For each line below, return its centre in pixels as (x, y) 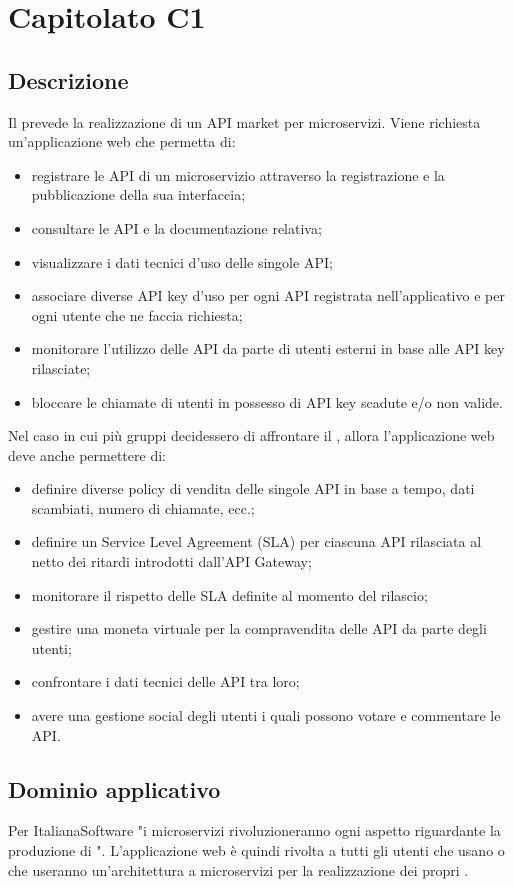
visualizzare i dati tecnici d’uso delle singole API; (182, 261)
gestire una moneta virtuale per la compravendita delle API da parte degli (259, 628)
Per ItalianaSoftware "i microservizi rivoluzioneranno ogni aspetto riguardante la (254, 830)
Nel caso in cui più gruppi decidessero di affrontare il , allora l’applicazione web (251, 435)
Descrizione (68, 79)
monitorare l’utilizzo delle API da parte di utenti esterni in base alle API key (268, 348)
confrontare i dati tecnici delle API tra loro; (165, 681)
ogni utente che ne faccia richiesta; (137, 314)
